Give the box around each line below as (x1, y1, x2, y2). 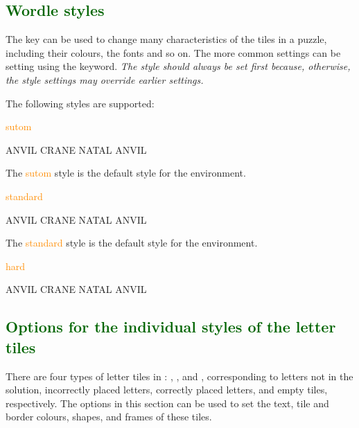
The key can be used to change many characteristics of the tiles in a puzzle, (6, 32, 327, 46)
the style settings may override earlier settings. (6, 72, 204, 87)
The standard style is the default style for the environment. (6, 235, 258, 250)
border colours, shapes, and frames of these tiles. (6, 409, 212, 424)
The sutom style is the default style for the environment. (6, 166, 246, 180)
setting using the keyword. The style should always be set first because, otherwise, (6, 59, 351, 73)
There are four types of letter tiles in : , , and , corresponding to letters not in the (6, 368, 353, 383)
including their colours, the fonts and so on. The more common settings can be (6, 45, 341, 60)
